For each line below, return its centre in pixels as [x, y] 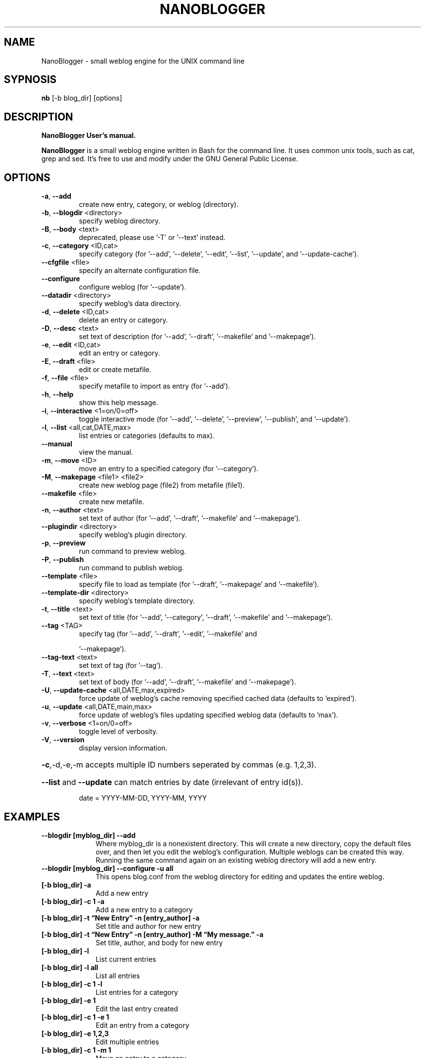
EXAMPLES [32, 817]
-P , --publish [63, 560]
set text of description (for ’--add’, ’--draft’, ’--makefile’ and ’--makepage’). [197, 337]
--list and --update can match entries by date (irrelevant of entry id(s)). [172, 782]
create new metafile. [112, 502]
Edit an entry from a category [143, 1025]
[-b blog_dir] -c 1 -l [72, 984]
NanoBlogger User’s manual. [89, 136]
